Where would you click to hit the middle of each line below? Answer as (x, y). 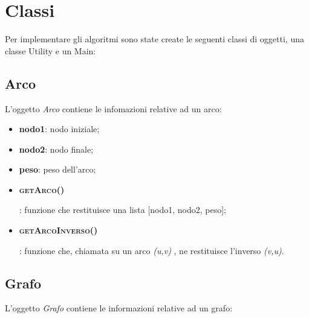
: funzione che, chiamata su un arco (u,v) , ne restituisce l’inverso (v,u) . (151, 250)
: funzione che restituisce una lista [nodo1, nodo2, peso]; (122, 210)
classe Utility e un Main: (50, 50)
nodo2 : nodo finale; (56, 149)
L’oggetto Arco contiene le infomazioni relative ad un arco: (113, 108)
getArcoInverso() (58, 230)
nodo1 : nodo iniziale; (59, 129)
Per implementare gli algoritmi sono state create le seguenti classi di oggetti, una (154, 39)
